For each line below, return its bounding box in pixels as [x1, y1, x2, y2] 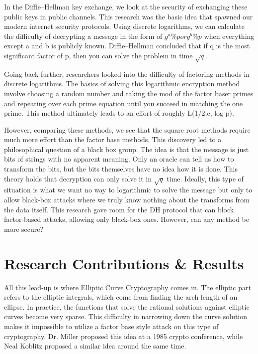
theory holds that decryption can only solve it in [4, 173, 152, 183]
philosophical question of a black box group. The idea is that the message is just [4, 144, 249, 154]
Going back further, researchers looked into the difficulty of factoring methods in [4, 68, 250, 79]
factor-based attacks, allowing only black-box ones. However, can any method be [4, 214, 250, 224]
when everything [204, 30, 255, 41]
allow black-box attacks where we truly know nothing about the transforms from [4, 194, 250, 205]
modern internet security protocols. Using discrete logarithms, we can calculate [4, 21, 245, 31]
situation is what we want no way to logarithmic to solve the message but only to [4, 184, 253, 195]
